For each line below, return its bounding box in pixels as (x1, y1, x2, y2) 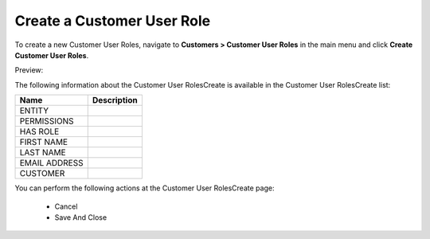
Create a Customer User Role (14, 12, 211, 29)
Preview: (14, 65, 44, 75)
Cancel (54, 202, 78, 211)
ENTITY (19, 105, 49, 116)
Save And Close (54, 212, 107, 222)
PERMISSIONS (19, 116, 74, 127)
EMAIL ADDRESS (19, 158, 84, 169)
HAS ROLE (19, 126, 60, 137)
